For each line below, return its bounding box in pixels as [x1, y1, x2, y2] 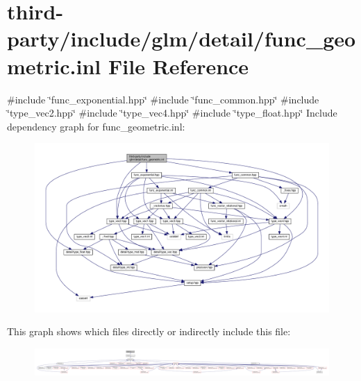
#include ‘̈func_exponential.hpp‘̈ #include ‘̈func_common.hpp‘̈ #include [7, 92, 319, 106]
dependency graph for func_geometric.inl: [7, 119, 185, 133]
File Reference [108, 51, 249, 80]
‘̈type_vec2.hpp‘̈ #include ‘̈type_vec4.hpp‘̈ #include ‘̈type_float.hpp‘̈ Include [7, 105, 337, 120]
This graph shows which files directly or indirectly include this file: [7, 324, 291, 339]
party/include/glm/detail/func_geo [7, 24, 356, 53]
